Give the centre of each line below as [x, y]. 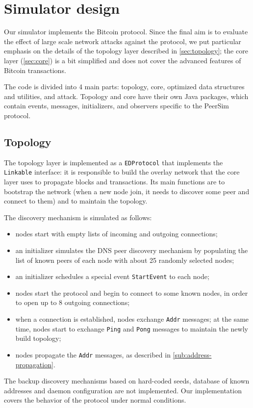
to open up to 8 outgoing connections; [73, 302]
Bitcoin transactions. [35, 70]
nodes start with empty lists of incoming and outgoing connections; [116, 234]
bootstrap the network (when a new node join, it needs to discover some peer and [127, 191]
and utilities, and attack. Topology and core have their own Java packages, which [126, 96]
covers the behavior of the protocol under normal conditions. [95, 400]
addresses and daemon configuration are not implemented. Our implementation [123, 390]
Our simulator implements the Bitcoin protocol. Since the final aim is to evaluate [126, 32]
